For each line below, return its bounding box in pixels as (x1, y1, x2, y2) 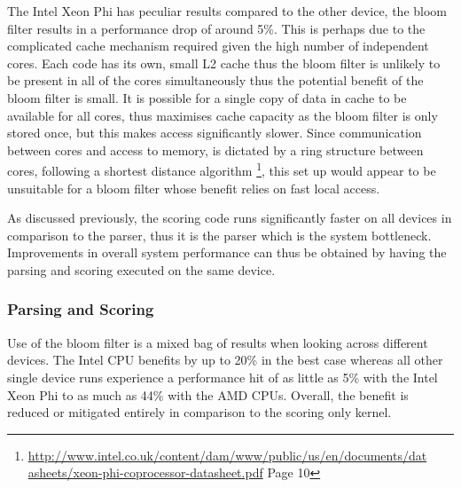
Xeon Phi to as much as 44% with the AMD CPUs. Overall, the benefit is (7, 385, 409, 404)
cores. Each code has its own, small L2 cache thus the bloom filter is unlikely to (7, 53, 441, 72)
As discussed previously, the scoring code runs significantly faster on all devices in (7, 209, 452, 227)
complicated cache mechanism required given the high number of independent (7, 36, 429, 55)
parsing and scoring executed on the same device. (7, 260, 276, 279)
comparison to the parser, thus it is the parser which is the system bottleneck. (7, 225, 432, 244)
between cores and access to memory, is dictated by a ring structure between (7, 140, 424, 159)
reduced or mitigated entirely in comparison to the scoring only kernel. (7, 403, 392, 421)
